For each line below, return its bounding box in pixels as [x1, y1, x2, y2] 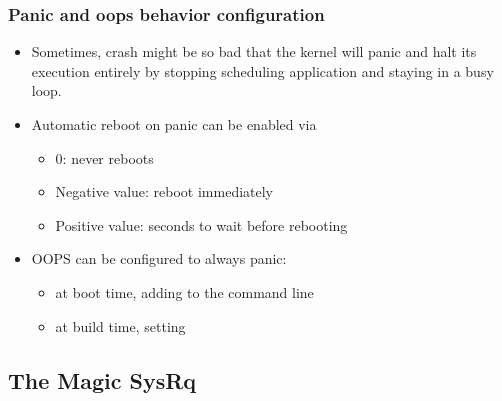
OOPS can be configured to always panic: [31, 248, 287, 269]
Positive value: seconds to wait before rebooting [55, 214, 348, 235]
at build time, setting [55, 315, 186, 336]
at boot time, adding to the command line [55, 281, 314, 302]
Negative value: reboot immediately [55, 181, 274, 202]
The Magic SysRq [8, 364, 197, 395]
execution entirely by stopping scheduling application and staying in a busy [31, 60, 494, 81]
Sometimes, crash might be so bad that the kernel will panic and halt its [31, 41, 477, 62]
